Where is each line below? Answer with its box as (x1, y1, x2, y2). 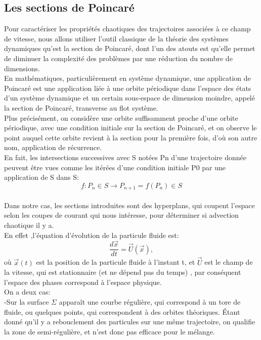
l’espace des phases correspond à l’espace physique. (4, 276, 162, 287)
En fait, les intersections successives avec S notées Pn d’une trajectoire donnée (4, 152, 247, 162)
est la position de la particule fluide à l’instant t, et (36, 257, 195, 267)
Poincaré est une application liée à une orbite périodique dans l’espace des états (4, 82, 251, 93)
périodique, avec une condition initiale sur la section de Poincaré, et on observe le (4, 122, 257, 133)
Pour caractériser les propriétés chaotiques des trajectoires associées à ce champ (4, 23, 251, 34)
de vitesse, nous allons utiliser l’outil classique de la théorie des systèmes (4, 33, 229, 43)
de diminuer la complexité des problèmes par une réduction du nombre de (4, 53, 233, 63)
